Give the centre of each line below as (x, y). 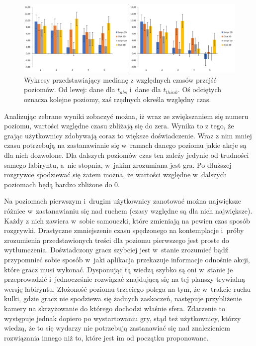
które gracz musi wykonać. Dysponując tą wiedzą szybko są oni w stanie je (119, 269)
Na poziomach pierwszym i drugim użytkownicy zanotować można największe (123, 201)
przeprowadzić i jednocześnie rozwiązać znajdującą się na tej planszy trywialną (125, 279)
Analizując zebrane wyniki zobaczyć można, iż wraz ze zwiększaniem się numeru (126, 116)
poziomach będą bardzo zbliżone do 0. (62, 184)
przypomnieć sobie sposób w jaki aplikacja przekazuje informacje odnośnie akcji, (127, 259)
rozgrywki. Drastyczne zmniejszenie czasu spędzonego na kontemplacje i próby (124, 230)
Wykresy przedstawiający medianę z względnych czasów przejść (120, 79)
